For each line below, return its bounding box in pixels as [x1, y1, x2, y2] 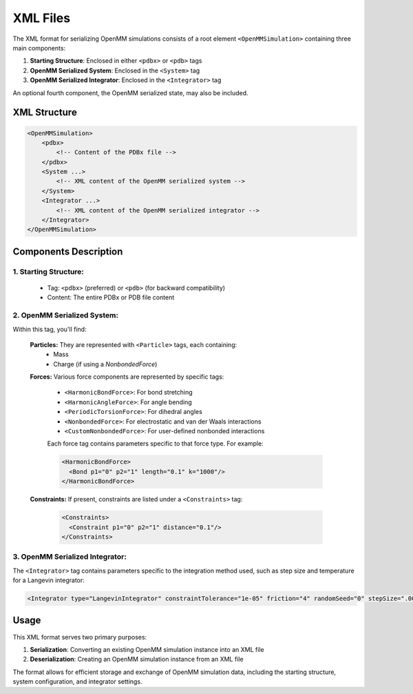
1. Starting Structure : [12, 266, 84, 276]
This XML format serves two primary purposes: [12, 633, 147, 641]
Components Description [12, 246, 123, 257]
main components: [12, 43, 65, 52]
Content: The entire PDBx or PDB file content [47, 293, 175, 301]
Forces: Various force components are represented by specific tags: [30, 373, 224, 381]
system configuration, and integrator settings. [12, 677, 142, 686]
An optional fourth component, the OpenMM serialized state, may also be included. [12, 88, 248, 97]
